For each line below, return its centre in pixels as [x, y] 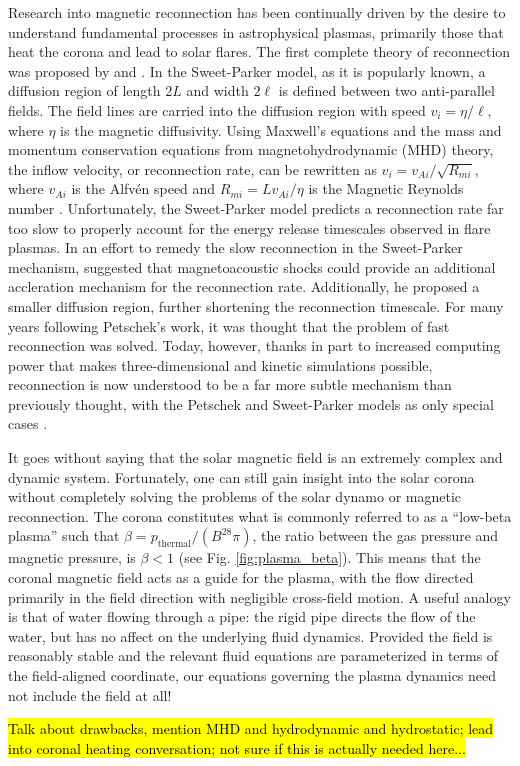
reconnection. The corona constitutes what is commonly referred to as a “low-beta [260, 515]
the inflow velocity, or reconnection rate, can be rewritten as [192, 168]
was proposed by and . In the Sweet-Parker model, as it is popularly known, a [247, 70]
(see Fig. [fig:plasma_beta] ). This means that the [329, 557]
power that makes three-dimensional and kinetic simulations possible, [220, 364]
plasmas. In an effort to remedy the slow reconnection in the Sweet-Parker [235, 247]
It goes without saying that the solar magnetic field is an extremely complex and [255, 457]
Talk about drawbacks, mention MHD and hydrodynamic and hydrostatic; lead [251, 728]
